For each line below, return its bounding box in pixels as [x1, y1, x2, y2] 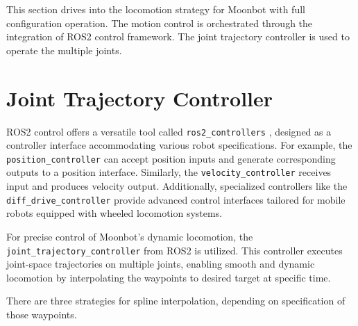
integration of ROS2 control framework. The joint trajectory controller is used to [6, 29, 350, 44]
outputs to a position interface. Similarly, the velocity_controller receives [6, 165, 332, 179]
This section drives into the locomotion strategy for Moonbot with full [6, 2, 305, 16]
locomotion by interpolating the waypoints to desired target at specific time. [6, 270, 331, 284]
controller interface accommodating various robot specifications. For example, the [6, 138, 352, 152]
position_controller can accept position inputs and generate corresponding [6, 151, 336, 165]
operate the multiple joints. [6, 42, 122, 57]
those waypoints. [6, 307, 77, 321]
